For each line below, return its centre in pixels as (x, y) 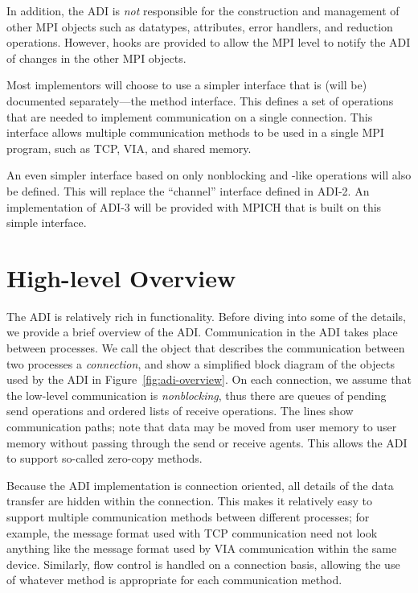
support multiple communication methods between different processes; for (188, 516)
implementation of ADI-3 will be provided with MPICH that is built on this (194, 206)
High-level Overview (121, 277)
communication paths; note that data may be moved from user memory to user (202, 426)
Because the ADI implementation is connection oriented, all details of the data (200, 485)
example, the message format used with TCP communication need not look (192, 532)
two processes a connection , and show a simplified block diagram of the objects (201, 363)
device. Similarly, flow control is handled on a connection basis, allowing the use (203, 564)
